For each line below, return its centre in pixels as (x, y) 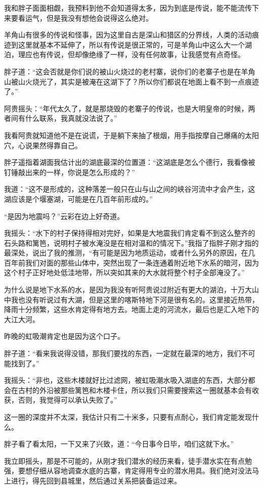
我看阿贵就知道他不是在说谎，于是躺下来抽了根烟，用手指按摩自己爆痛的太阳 (131, 135)
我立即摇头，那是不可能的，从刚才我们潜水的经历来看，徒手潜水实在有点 (124, 460)
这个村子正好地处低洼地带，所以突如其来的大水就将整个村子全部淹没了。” (124, 272)
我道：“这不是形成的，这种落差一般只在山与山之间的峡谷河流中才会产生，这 (130, 189)
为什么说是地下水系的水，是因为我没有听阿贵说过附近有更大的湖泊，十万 (124, 290)
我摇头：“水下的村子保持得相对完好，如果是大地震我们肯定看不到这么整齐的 (130, 233)
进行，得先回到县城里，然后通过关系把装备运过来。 (96, 480)
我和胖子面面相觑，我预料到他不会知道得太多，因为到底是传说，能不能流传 (128, 8)
